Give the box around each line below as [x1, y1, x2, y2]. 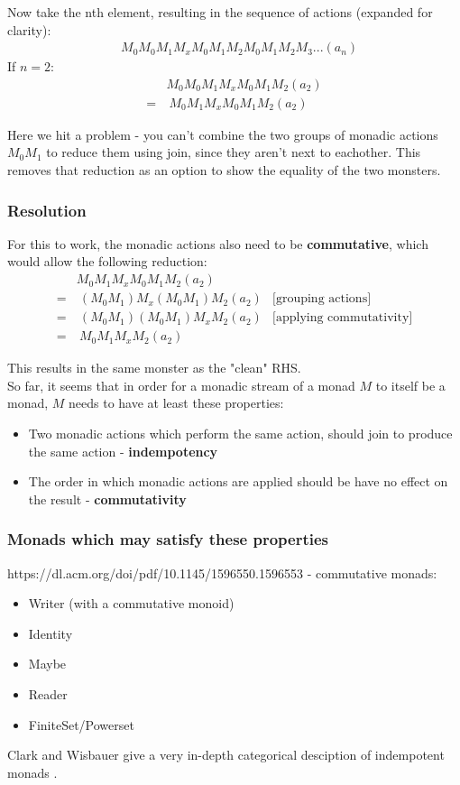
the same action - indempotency [28, 441, 218, 460]
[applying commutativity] [272, 311, 413, 325]
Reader [28, 684, 68, 703]
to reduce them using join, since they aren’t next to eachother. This [46, 143, 421, 162]
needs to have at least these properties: [69, 393, 284, 412]
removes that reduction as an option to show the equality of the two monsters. [7, 161, 441, 180]
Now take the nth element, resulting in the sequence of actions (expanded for [7, 3, 433, 21]
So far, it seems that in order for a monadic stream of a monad [7, 375, 355, 394]
